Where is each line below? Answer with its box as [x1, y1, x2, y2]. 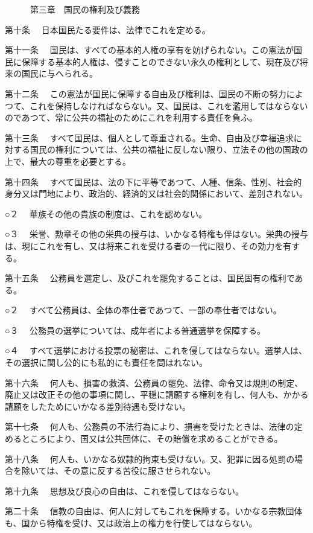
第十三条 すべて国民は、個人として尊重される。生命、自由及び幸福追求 [5, 131, 294, 144]
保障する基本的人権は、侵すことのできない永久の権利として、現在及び [21, 55, 300, 68]
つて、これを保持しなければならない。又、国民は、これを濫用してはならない [5, 99, 308, 112]
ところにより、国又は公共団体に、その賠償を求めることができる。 [21, 432, 283, 445]
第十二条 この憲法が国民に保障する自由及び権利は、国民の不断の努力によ [5, 87, 303, 100]
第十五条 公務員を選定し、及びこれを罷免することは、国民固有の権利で [5, 272, 295, 284]
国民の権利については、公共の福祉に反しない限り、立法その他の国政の [30, 143, 308, 156]
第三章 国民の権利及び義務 [30, 3, 140, 15]
